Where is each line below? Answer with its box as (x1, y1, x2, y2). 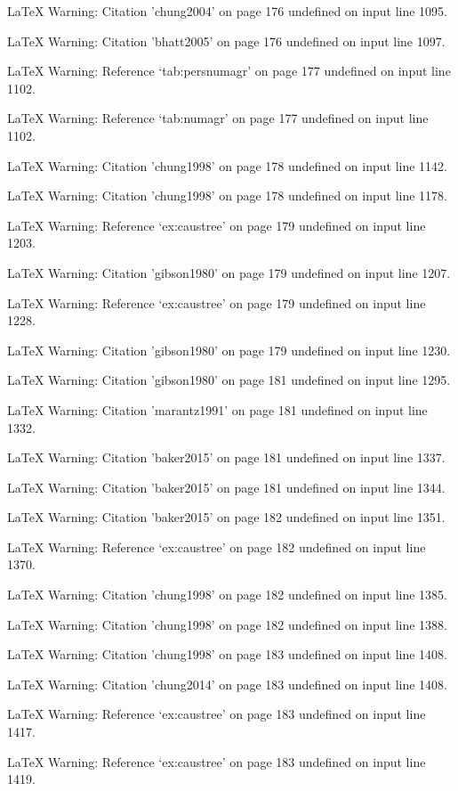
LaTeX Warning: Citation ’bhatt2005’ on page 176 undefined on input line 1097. (7, 31, 446, 50)
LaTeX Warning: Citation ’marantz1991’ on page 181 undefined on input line (7, 400, 428, 419)
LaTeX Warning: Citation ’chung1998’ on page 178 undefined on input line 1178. (7, 186, 447, 205)
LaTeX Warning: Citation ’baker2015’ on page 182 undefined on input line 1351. (7, 508, 446, 526)
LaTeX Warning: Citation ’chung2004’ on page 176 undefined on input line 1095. (7, 2, 447, 20)
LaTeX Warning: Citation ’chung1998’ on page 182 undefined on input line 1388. (7, 615, 447, 633)
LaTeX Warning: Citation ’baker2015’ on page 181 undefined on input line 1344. (7, 477, 446, 496)
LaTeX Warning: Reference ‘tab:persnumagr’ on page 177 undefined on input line (7, 61, 451, 80)
